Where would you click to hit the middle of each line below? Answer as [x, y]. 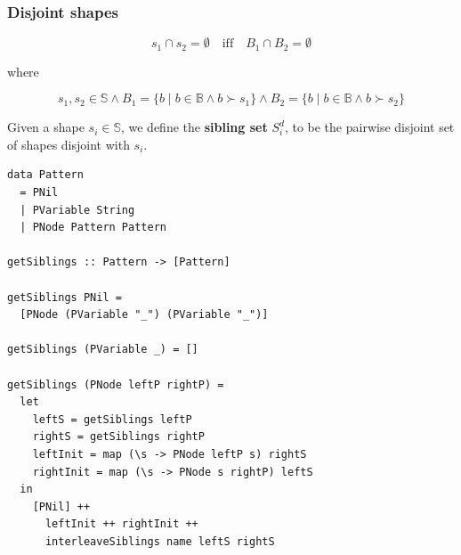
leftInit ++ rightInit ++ [121, 524]
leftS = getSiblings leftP [112, 419]
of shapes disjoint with [69, 144]
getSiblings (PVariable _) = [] [103, 350]
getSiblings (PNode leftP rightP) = [116, 384]
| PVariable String [77, 210]
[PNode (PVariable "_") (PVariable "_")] [144, 315]
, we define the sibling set [194, 127]
